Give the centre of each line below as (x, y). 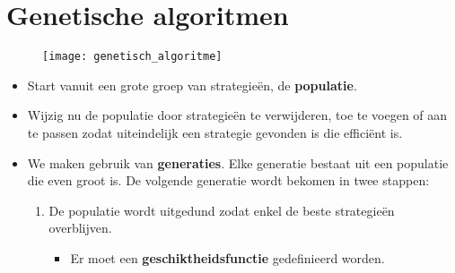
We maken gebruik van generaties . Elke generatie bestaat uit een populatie (238, 162)
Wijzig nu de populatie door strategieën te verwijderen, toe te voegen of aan (237, 115)
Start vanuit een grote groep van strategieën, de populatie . (192, 85)
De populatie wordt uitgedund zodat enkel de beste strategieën (222, 210)
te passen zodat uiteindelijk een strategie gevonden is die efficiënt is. (215, 132)
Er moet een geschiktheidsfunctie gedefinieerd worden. (227, 257)
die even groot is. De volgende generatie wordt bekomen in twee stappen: (228, 180)
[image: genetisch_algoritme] (132, 57)
